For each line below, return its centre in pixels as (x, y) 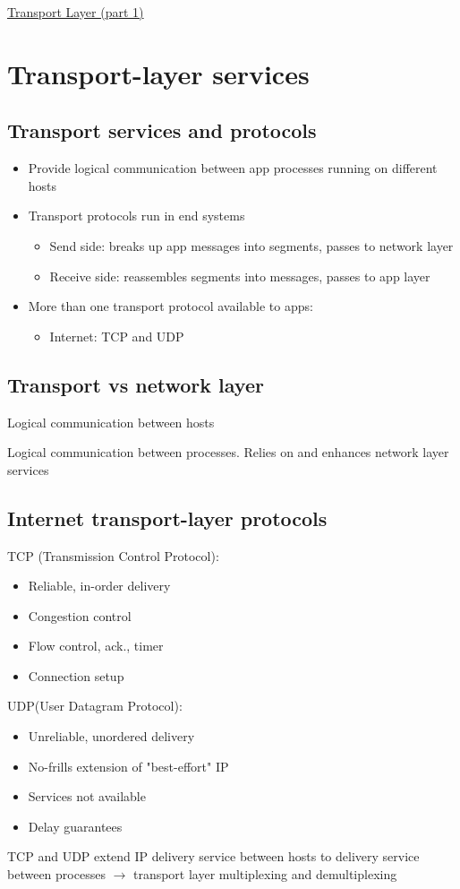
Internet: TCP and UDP (117, 336)
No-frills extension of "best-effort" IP (128, 766)
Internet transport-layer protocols (167, 518)
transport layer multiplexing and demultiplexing (265, 874)
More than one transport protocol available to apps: (170, 306)
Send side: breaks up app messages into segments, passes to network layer (251, 245)
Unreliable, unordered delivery (111, 736)
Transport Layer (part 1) (76, 12)
